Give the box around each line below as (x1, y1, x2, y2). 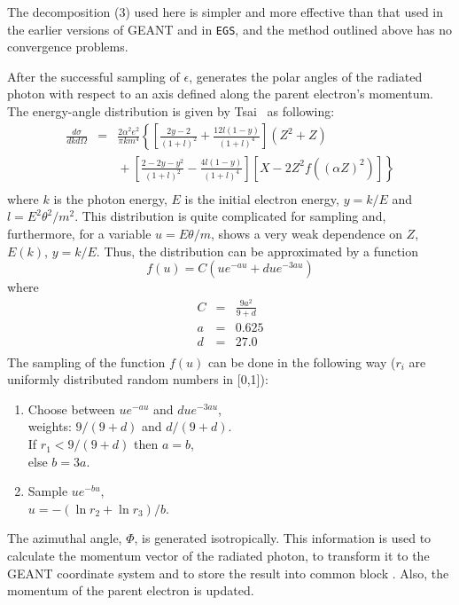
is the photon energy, (53, 189, 167, 208)
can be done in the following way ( (207, 352, 396, 371)
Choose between (27, 399, 115, 418)
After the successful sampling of (7, 67, 180, 85)
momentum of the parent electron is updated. (7, 581, 254, 600)
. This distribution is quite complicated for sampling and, (74, 207, 386, 225)
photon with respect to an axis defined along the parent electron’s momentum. (7, 84, 434, 103)
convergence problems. (7, 37, 128, 56)
